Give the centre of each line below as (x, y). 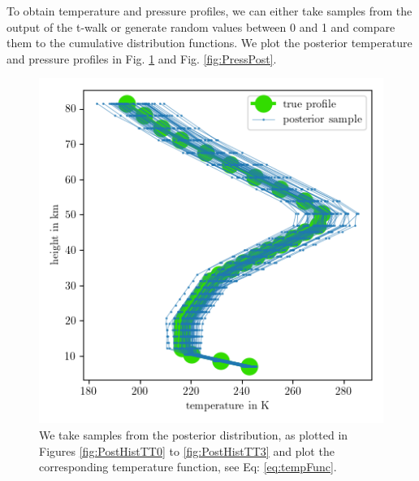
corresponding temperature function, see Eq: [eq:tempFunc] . (188, 467)
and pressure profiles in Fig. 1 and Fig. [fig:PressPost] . (142, 58)
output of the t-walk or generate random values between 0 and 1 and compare (201, 26)
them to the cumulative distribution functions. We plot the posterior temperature (209, 43)
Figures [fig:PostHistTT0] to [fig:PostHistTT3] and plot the (187, 450)
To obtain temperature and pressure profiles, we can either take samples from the (209, 11)
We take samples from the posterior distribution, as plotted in (194, 434)
